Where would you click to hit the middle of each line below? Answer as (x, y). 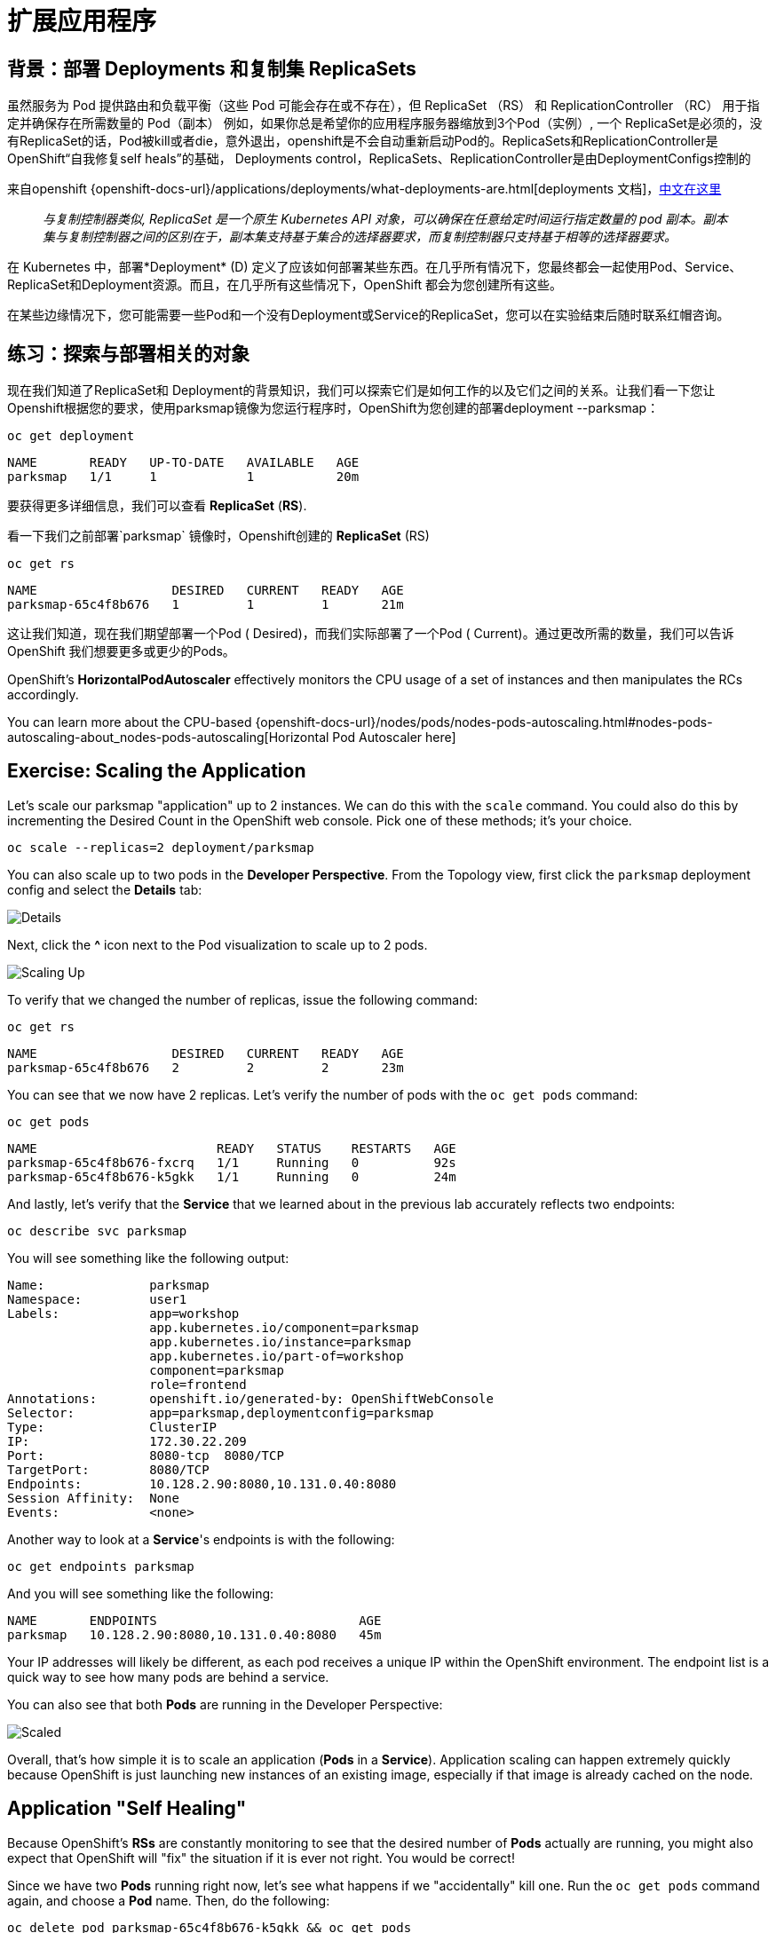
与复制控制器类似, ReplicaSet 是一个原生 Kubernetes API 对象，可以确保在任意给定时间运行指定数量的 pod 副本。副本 (385, 219)
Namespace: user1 (97, 1299)
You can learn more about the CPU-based (130, 722)
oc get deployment (71, 436)
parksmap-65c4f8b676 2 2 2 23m (206, 1067)
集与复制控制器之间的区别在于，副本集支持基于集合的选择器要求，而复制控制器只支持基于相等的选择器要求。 (360, 237)
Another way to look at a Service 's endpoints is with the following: (201, 1539)
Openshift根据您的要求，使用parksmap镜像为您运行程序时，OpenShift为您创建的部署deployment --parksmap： (333, 408)
